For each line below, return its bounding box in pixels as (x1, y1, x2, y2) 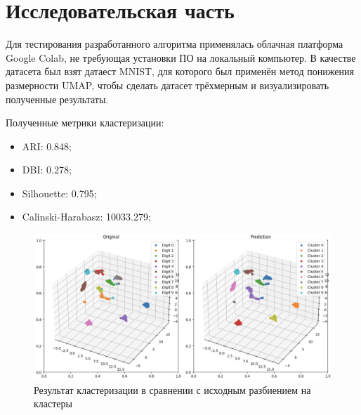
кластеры (34, 396, 72, 411)
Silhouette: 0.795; (22, 185, 97, 200)
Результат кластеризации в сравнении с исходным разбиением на (34, 382, 311, 397)
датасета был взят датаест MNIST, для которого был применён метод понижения (6, 64, 354, 79)
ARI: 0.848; (22, 138, 72, 153)
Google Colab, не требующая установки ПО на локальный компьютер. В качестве (6, 50, 356, 65)
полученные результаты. (6, 91, 109, 106)
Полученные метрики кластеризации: (6, 115, 164, 130)
